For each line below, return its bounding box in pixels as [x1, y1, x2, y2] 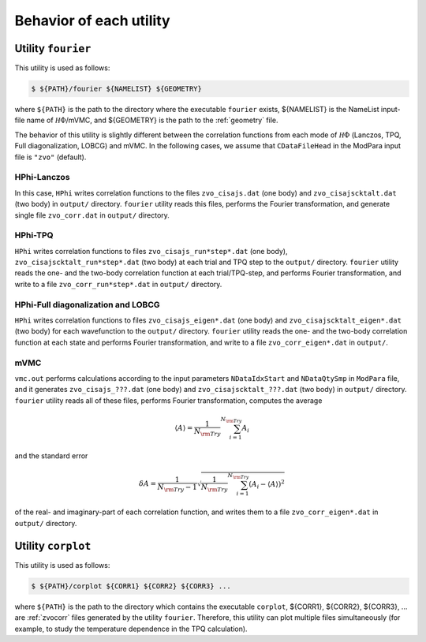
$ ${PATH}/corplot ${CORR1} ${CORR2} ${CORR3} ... [31, 581, 232, 591]
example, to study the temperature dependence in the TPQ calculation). [14, 624, 248, 633]
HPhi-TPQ [14, 230, 54, 241]
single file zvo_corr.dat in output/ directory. [14, 210, 170, 220]
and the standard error [14, 450, 88, 461]
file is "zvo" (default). [14, 152, 87, 162]
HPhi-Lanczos [14, 172, 70, 183]
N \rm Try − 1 [157, 482, 197, 493]
